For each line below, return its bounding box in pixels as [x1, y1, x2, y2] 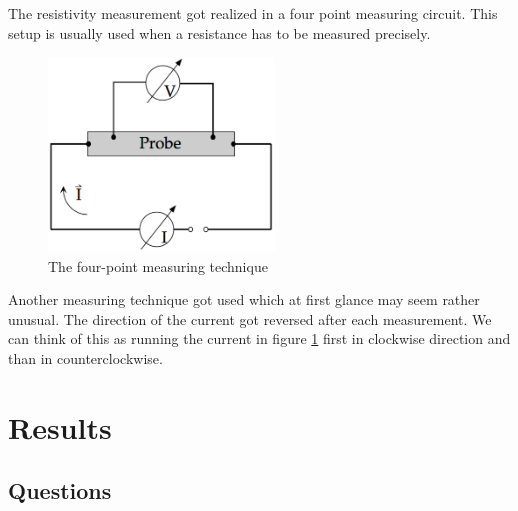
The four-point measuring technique [48, 255, 268, 276]
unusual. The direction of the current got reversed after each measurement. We [8, 308, 492, 329]
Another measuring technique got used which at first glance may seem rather [8, 289, 480, 310]
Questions [8, 475, 112, 506]
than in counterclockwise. [8, 348, 163, 369]
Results [8, 406, 112, 447]
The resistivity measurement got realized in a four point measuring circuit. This [8, 3, 498, 23]
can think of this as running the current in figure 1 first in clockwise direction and [8, 328, 511, 349]
